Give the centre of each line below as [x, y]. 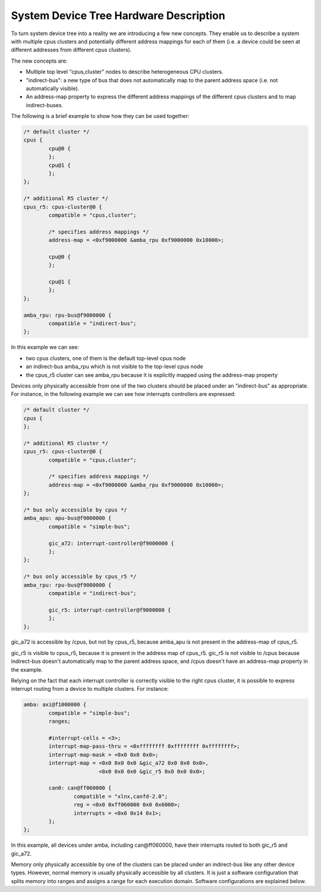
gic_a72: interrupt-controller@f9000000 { [111, 543]
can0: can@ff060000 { [80, 788]
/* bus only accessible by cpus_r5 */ [80, 577]
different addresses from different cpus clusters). [71, 50]
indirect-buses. [45, 105]
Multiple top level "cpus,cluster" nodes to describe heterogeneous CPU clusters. [125, 72]
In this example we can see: [45, 347]
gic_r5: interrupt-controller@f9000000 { [110, 610]
